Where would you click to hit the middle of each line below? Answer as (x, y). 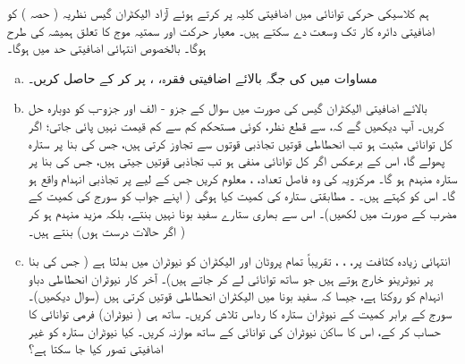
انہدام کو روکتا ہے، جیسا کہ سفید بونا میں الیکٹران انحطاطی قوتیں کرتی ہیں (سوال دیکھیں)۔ (236, 296)
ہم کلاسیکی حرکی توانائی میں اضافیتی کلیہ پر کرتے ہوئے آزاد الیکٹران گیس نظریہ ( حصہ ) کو (218, 13)
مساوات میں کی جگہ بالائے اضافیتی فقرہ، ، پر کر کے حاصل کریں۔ (203, 77)
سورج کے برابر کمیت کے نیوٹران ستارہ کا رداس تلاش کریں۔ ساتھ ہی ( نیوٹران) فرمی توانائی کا (240, 313)
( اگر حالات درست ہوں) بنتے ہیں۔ (107, 230)
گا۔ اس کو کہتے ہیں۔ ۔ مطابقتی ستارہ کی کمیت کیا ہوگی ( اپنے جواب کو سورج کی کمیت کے (242, 195)
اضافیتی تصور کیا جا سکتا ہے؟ (96, 348)
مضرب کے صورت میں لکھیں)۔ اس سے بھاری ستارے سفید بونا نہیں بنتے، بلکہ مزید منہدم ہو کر (242, 212)
